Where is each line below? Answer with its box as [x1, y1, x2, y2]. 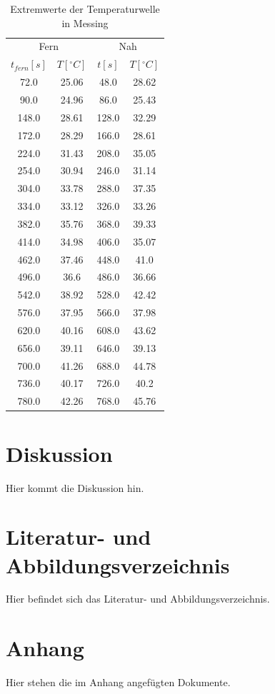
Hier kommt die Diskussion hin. [6, 480, 144, 495]
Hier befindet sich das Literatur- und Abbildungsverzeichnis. [6, 591, 270, 606]
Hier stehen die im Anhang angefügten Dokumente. [6, 675, 231, 690]
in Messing [61, 15, 109, 30]
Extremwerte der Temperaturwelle [10, 1, 160, 16]
